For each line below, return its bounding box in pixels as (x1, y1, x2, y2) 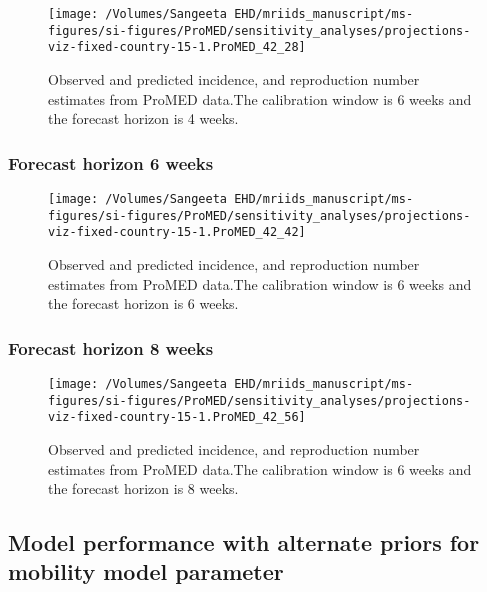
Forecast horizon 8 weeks (8, 335, 214, 360)
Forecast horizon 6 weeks (8, 150, 214, 175)
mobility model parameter (8, 556, 284, 587)
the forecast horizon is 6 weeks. (48, 293, 239, 314)
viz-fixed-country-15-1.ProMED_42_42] (48, 225, 306, 240)
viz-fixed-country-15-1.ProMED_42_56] (48, 410, 306, 425)
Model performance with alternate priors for (8, 527, 480, 558)
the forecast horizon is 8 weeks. (48, 478, 239, 499)
